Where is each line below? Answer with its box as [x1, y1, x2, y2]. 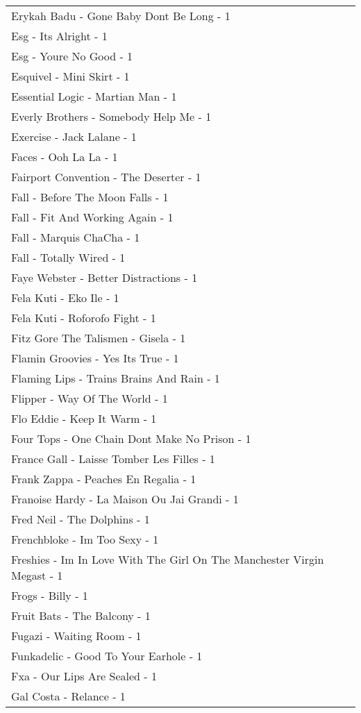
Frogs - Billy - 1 [11, 587, 88, 603]
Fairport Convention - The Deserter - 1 [11, 169, 201, 185]
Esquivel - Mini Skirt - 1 [11, 68, 130, 84]
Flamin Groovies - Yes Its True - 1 [11, 350, 179, 366]
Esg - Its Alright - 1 [11, 28, 108, 44]
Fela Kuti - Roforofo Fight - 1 [11, 310, 156, 326]
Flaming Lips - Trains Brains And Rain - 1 [11, 370, 220, 386]
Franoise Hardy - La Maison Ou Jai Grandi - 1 [11, 491, 239, 507]
